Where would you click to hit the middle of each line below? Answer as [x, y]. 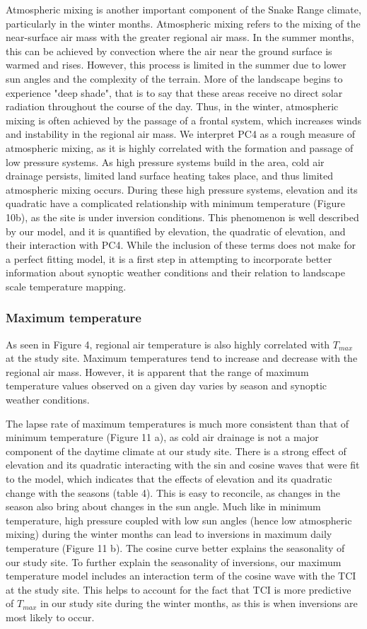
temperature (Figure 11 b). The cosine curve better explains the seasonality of [175, 548]
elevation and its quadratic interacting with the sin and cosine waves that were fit [183, 465]
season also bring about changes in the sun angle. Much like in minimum [163, 506]
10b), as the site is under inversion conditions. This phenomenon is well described [182, 217]
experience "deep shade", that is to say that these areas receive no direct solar [174, 92]
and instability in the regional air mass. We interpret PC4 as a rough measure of [180, 134]
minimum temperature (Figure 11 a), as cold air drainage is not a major [162, 437]
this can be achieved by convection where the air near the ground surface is [169, 51]
